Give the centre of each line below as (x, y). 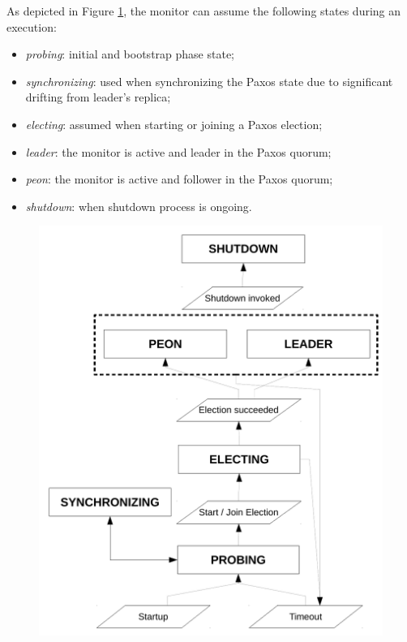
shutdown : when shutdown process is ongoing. (139, 206)
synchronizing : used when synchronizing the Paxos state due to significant (209, 81)
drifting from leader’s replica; (98, 97)
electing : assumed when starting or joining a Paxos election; (174, 124)
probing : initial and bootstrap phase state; (130, 54)
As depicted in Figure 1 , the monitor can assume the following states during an (204, 11)
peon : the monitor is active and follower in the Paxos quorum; (179, 179)
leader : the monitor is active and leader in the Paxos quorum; (178, 151)
